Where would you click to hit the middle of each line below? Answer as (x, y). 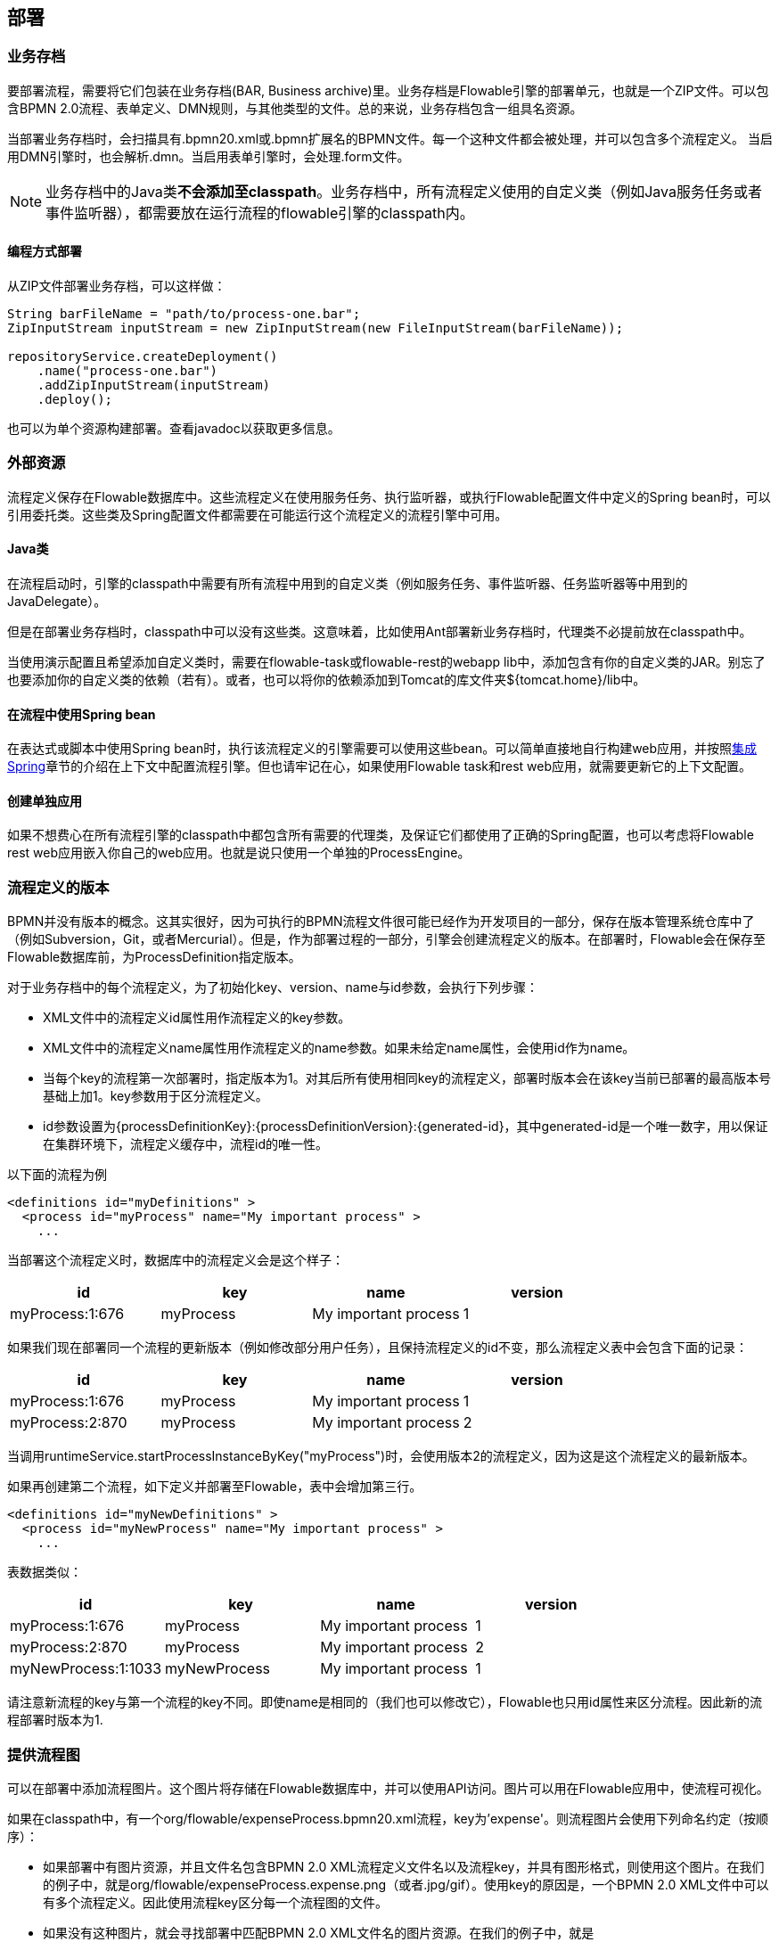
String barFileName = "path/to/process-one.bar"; (184, 314)
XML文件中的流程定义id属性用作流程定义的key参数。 (197, 1018)
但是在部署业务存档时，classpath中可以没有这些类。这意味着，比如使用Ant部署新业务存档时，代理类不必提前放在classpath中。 (380, 631)
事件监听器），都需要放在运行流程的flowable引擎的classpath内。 (260, 213)
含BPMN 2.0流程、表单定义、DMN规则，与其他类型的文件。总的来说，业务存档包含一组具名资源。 (295, 108)
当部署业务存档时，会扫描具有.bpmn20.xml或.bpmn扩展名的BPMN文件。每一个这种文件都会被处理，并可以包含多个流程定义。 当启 (390, 138)
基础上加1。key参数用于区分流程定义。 (156, 1096)
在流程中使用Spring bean (82, 714)
